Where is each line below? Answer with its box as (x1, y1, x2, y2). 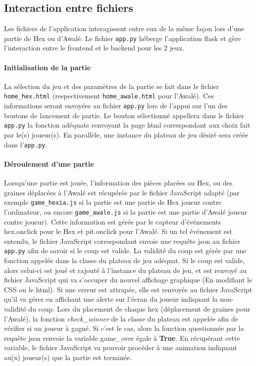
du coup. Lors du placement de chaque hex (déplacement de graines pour (28, 303, 251, 314)
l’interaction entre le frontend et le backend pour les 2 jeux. (4, 43, 185, 53)
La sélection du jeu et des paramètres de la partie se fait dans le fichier (4, 81, 219, 91)
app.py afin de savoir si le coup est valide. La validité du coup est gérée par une (4, 245, 247, 256)
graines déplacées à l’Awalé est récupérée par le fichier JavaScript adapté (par (4, 187, 240, 197)
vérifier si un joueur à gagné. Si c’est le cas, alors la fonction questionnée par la (4, 323, 244, 333)
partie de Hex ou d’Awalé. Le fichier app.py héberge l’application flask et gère (4, 33, 241, 43)
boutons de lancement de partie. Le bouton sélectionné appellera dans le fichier (4, 110, 244, 120)
